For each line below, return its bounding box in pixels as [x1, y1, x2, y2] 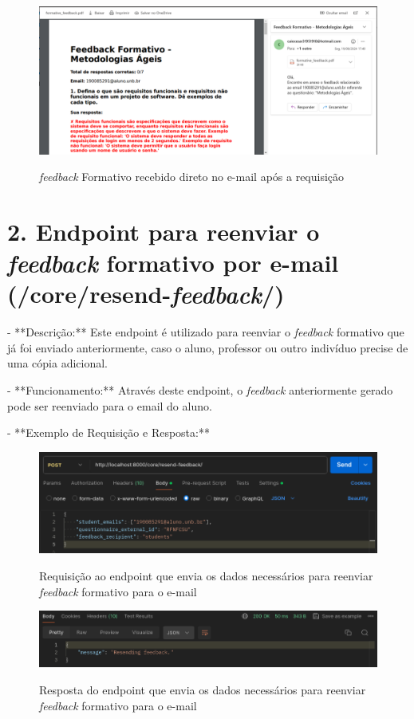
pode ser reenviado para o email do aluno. [7, 397, 212, 414]
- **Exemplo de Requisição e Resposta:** [7, 424, 210, 441]
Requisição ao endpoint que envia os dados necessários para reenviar [39, 567, 373, 583]
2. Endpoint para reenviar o [7, 214, 320, 247]
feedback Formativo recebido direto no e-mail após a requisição [39, 168, 345, 185]
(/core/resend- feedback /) [7, 277, 285, 311]
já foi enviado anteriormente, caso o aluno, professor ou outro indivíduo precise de [7, 339, 408, 356]
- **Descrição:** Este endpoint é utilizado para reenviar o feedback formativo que [7, 324, 404, 340]
